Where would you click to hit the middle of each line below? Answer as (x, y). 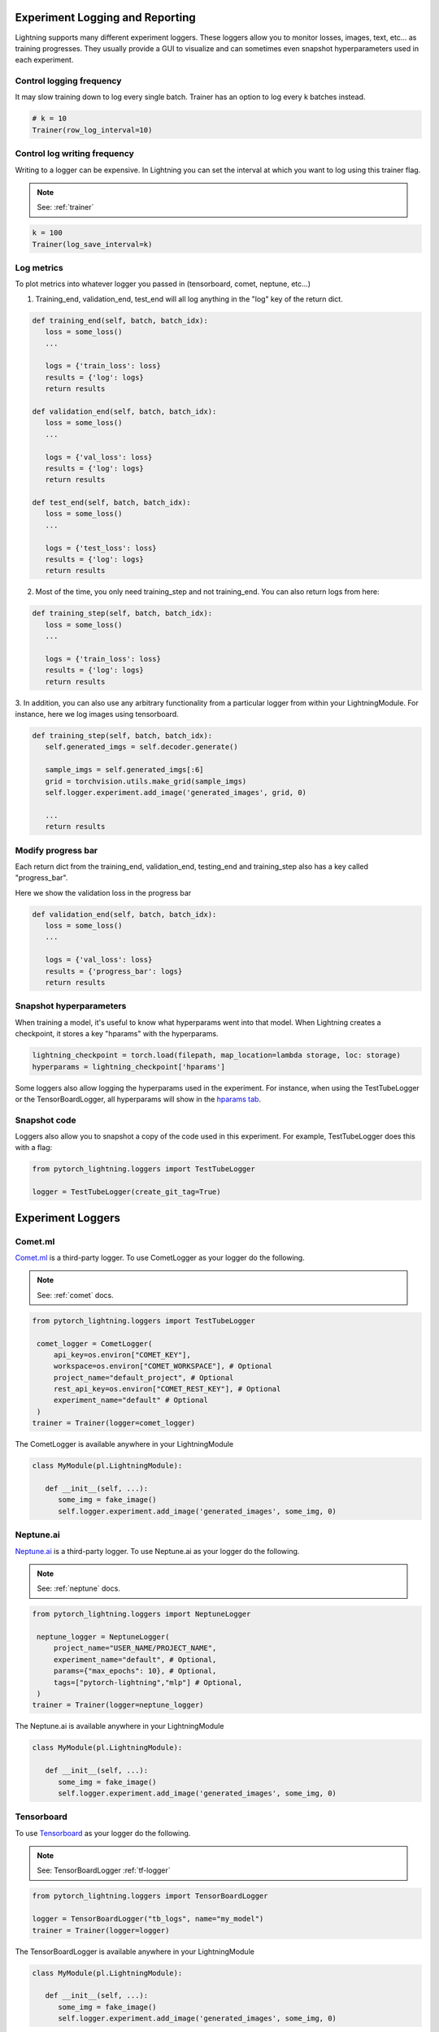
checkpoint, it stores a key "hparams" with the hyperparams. (117, 1034)
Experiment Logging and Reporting (106, 17)
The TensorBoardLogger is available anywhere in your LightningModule (135, 1952)
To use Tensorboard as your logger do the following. (103, 1833)
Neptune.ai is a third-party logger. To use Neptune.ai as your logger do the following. (157, 1551)
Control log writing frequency (74, 154)
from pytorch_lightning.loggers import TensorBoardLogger (150, 1896)
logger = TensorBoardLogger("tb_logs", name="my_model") (148, 1919)
